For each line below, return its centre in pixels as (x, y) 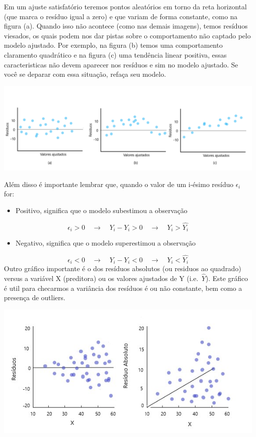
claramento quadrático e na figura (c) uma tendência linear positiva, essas (115, 54)
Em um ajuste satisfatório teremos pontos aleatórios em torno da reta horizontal (126, 6)
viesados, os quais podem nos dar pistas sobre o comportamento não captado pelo (128, 35)
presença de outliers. (35, 297)
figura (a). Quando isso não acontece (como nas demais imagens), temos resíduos (126, 26)
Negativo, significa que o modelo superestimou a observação (106, 243)
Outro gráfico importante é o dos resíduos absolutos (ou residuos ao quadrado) (123, 268)
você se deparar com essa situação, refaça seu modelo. (85, 74)
